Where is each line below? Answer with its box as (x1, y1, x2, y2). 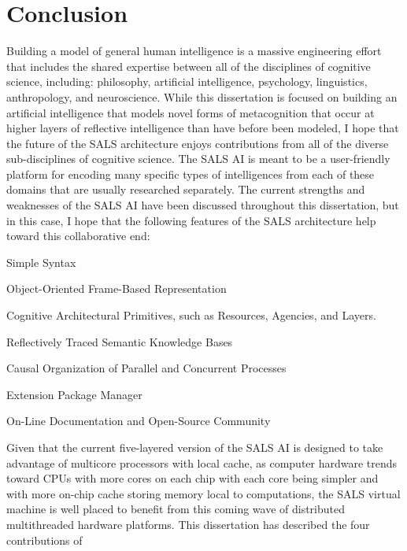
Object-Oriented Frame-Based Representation (6, 280, 227, 297)
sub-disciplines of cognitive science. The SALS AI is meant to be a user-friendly (6, 150, 390, 167)
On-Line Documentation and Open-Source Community (6, 412, 271, 429)
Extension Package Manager (6, 386, 142, 402)
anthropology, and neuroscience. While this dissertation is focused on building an (6, 88, 398, 105)
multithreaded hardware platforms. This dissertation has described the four (6, 516, 370, 532)
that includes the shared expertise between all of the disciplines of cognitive (6, 57, 371, 74)
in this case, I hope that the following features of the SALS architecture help (6, 212, 376, 228)
